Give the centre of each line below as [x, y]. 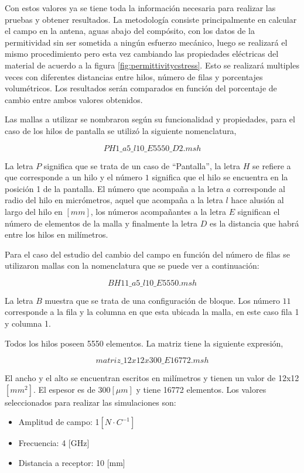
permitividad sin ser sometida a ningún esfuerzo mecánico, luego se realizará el [146, 42]
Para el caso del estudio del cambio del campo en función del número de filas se [148, 254]
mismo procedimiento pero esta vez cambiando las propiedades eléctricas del [142, 54]
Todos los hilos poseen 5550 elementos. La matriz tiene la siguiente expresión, [144, 343]
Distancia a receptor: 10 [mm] [72, 463]
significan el [259, 211]
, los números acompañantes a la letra [158, 211]
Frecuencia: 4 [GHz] [54, 443]
